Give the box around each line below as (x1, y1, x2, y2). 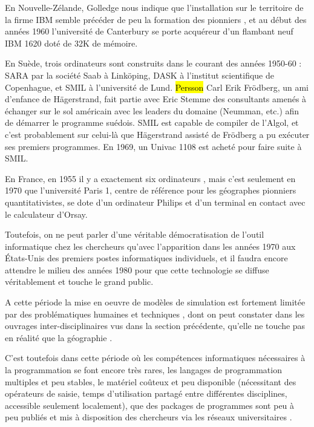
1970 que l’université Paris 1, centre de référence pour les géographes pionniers (5, 184, 296, 197)
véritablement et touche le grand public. (5, 275, 154, 288)
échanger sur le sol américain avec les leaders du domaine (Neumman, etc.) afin (5, 104, 299, 117)
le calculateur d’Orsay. (5, 207, 88, 220)
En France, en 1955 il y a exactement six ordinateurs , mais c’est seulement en (5, 172, 296, 184)
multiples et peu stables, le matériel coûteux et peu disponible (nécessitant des (5, 375, 296, 388)
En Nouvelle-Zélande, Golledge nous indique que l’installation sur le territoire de (5, 1, 304, 13)
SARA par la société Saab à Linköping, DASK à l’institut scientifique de (5, 68, 274, 81)
